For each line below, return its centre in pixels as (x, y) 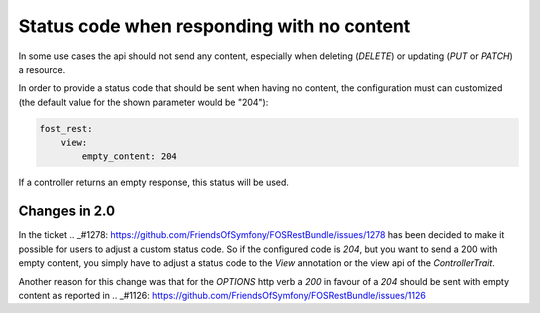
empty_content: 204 (129, 156)
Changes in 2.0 (66, 211)
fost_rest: (66, 128)
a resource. (42, 69)
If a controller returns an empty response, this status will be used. (154, 182)
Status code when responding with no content (214, 26)
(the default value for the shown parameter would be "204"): (143, 102)
